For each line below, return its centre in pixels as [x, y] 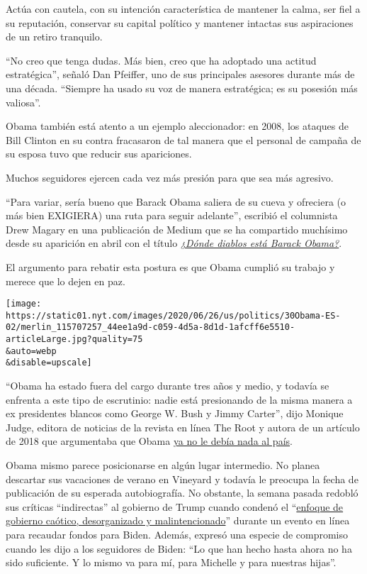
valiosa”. [23, 102]
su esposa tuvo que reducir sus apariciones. [99, 154]
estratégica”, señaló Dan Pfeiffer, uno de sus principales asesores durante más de [180, 74]
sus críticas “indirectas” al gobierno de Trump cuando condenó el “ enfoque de [175, 506]
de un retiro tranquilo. [54, 37]
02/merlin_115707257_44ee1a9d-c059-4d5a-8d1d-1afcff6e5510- [151, 327]
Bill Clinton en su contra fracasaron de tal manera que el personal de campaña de [183, 139]
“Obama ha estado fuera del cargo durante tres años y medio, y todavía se [168, 386]
